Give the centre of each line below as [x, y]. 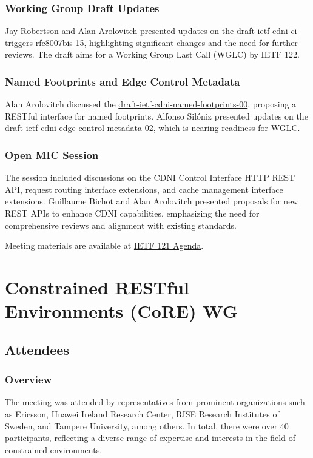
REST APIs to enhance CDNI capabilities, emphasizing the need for [132, 213]
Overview [29, 379]
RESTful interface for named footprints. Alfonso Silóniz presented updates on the [156, 116]
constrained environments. [54, 449]
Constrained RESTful [97, 287]
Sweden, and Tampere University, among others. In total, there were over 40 [147, 426]
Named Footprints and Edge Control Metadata [123, 81]
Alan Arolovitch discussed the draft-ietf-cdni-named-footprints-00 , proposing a [151, 104]
